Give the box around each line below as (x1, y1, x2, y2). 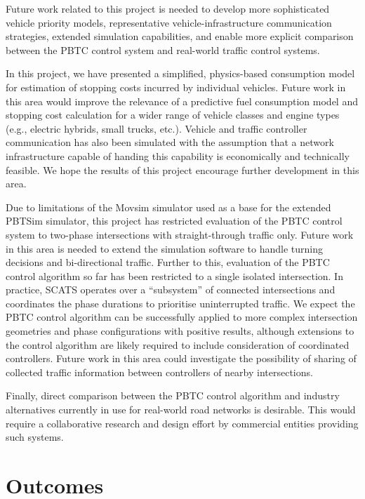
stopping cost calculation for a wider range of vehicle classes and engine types (6, 107, 340, 122)
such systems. (6, 430, 64, 444)
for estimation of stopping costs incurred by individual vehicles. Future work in (6, 79, 346, 94)
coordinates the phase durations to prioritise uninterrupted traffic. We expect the (6, 295, 355, 310)
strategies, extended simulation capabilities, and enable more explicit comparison (6, 29, 354, 44)
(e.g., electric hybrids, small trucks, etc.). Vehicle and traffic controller (6, 121, 307, 135)
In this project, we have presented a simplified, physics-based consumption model (6, 66, 355, 81)
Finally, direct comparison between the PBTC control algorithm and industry (6, 388, 340, 403)
